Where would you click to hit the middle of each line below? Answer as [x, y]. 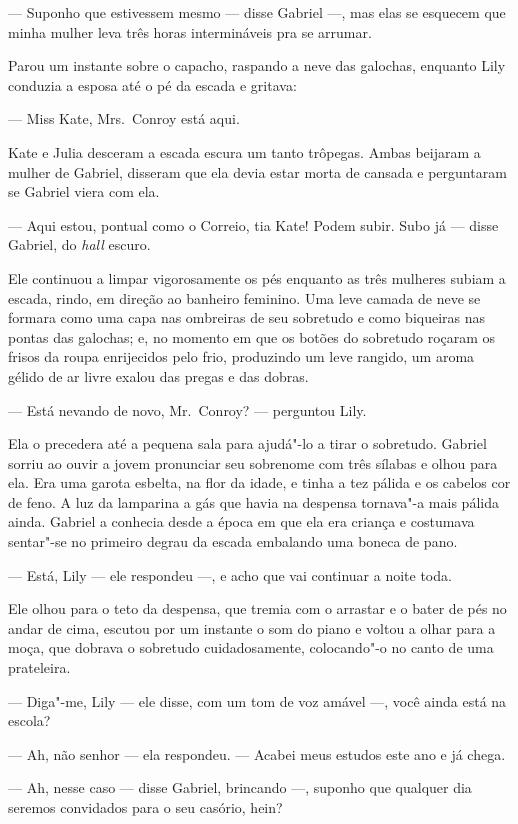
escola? [29, 720]
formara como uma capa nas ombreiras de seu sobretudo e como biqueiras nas [247, 317]
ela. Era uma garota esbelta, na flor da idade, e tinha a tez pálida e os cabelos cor [259, 482]
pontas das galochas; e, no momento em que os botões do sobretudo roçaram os [252, 336]
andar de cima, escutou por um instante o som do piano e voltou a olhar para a [252, 627]
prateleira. [39, 667]
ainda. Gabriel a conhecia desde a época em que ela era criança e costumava [241, 521]
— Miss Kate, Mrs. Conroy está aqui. [124, 118]
